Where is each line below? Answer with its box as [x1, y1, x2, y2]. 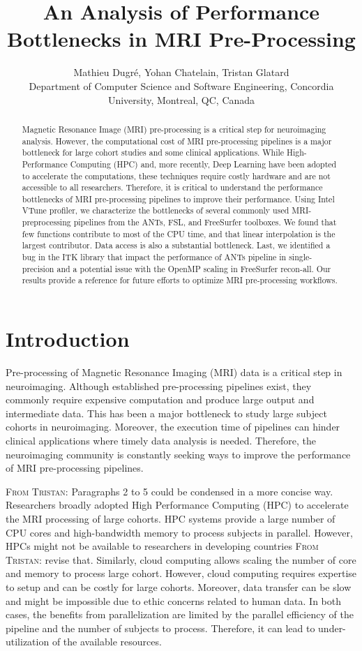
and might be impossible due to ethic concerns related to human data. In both [6, 593, 341, 608]
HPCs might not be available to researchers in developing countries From [6, 539, 319, 553]
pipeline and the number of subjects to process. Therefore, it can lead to [6, 620, 315, 635]
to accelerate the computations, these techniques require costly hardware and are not [22, 170, 331, 181]
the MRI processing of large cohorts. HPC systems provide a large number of [6, 511, 335, 525]
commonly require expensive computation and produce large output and [6, 392, 315, 407]
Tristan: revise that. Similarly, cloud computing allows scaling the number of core [6, 552, 356, 567]
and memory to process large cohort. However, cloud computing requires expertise [6, 566, 357, 581]
